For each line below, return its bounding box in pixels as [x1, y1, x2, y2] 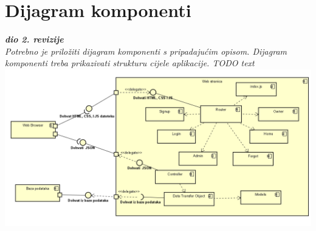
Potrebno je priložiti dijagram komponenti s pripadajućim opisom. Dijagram [5, 44, 287, 57]
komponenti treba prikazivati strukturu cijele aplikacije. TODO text [5, 57, 255, 69]
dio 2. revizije [5, 33, 64, 46]
